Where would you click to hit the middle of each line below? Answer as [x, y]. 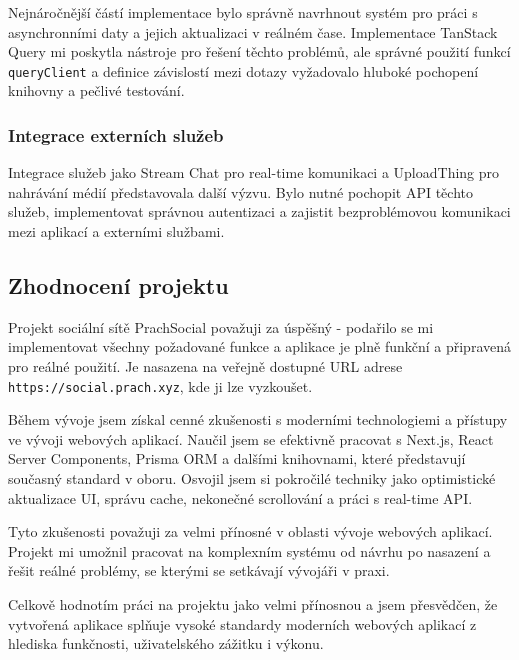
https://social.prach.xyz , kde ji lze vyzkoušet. [160, 385]
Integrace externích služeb [116, 134]
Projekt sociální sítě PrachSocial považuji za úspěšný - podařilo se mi [221, 326]
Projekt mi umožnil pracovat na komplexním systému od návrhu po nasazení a [249, 550]
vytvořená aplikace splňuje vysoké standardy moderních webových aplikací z [242, 623]
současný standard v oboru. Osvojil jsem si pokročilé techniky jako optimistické [252, 478]
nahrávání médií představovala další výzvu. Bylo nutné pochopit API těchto [240, 191]
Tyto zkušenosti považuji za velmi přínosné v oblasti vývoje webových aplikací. [250, 531]
